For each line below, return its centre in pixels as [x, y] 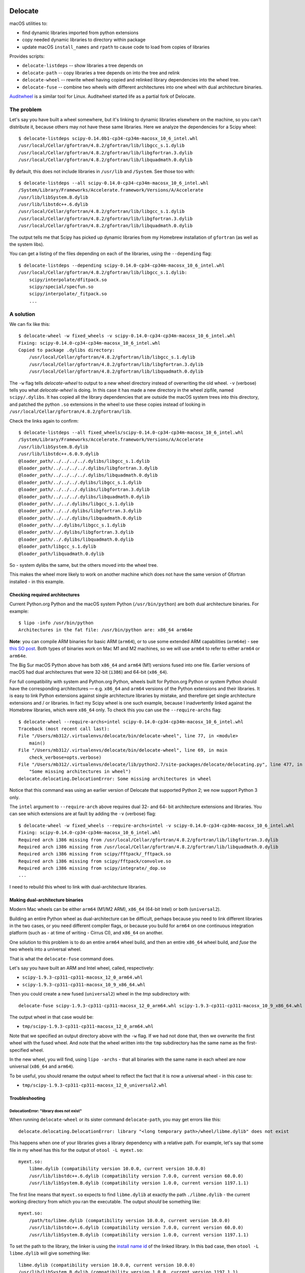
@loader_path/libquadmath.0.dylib [61, 554]
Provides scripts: [27, 57]
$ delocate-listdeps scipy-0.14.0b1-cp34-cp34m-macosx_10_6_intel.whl [108, 138]
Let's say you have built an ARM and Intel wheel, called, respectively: [82, 968]
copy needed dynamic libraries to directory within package [84, 40]
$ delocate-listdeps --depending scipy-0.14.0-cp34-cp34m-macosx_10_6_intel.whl [122, 265]
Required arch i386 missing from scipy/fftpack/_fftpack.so [95, 854]
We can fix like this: [30, 324]
